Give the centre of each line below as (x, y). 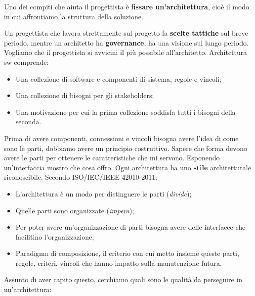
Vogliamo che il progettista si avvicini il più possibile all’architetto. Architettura (126, 52)
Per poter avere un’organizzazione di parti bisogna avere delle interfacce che (130, 227)
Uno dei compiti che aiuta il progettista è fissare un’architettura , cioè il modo (127, 6)
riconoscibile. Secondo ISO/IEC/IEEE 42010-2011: (81, 177)
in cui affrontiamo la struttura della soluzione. (74, 16)
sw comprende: (26, 62)
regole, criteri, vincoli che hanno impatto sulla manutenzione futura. (119, 263)
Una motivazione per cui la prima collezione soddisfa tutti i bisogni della (126, 112)
